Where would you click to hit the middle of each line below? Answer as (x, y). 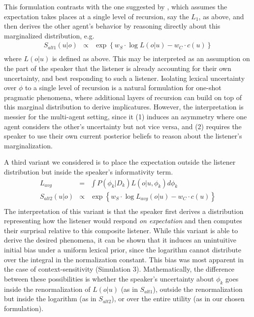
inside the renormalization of (47, 289)
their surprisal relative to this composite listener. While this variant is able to (121, 230)
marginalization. (28, 145)
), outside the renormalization (198, 289)
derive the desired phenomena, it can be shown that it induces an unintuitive (120, 240)
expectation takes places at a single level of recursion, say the (96, 16)
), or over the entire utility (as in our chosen (178, 299)
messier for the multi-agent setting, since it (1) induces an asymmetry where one (126, 116)
